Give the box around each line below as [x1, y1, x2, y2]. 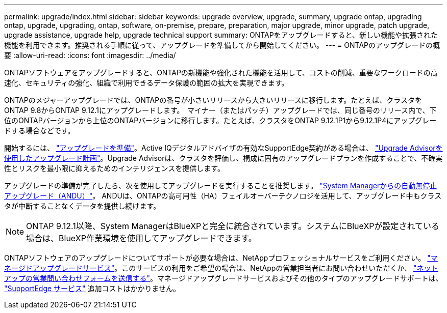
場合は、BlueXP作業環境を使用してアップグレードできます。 [26, 233, 257, 243]
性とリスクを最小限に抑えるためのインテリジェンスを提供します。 [4, 164, 225, 173]
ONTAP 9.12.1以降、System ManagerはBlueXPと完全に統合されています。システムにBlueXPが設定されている [26, 221, 440, 231]
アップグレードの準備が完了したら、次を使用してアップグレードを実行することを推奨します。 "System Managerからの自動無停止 [4, 181, 437, 190]
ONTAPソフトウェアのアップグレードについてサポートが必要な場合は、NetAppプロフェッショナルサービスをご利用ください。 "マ [4, 253, 438, 262]
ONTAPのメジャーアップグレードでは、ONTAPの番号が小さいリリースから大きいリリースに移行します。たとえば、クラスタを [4, 96, 423, 104]
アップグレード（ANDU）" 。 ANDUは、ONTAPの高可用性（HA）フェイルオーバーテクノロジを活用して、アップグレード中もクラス [4, 191, 442, 200]
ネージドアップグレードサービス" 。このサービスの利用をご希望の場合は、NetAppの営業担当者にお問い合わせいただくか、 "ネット [4, 264, 438, 272]
